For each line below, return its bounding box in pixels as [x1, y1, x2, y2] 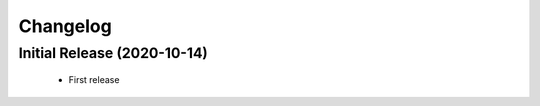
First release [68, 74, 120, 86]
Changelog [18, 15, 112, 37]
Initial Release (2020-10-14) [18, 44, 209, 62]
